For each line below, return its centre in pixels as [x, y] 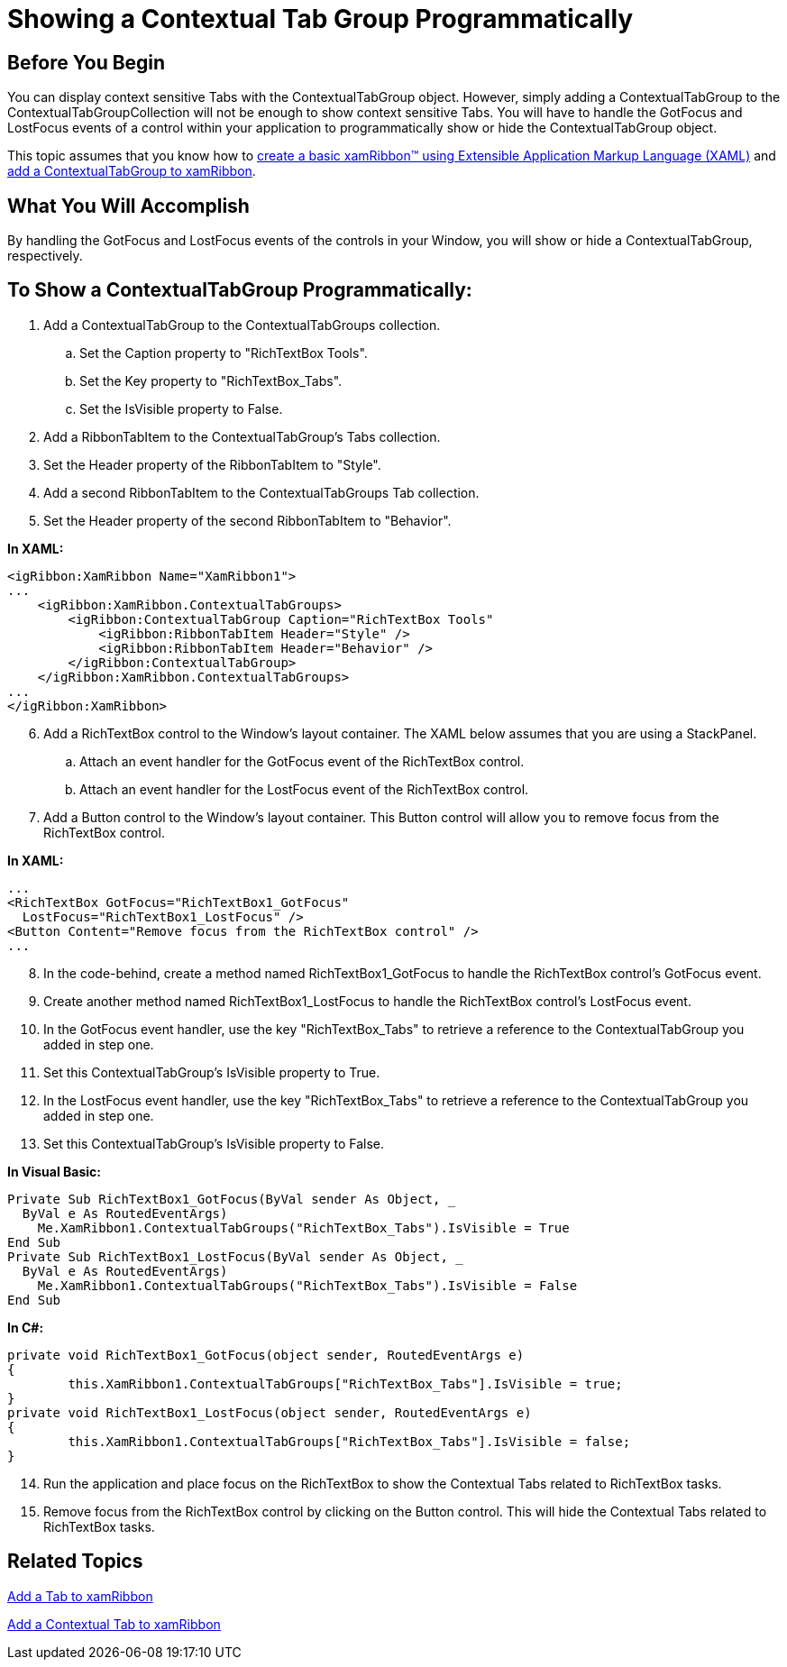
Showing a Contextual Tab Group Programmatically [320, 19]
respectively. [45, 256]
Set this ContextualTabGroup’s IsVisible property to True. [212, 1072]
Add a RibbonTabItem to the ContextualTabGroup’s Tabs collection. [242, 436]
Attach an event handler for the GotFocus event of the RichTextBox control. [302, 761]
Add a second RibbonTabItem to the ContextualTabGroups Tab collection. [261, 492]
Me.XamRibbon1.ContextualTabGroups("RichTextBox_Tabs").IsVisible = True [303, 1227]
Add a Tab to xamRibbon [80, 1596]
